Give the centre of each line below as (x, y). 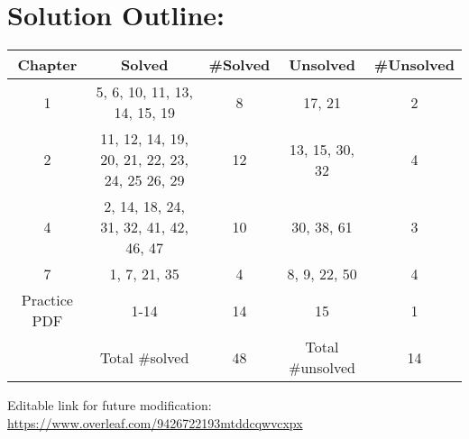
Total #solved (145, 357)
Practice (47, 300)
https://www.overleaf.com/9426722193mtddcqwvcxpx (155, 422)
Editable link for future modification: (110, 405)
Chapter (47, 65)
